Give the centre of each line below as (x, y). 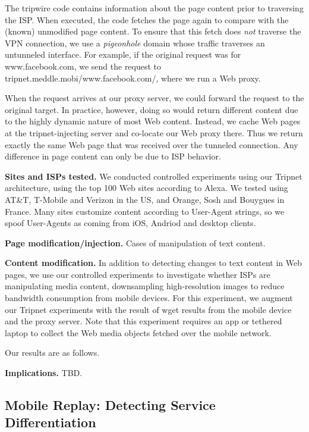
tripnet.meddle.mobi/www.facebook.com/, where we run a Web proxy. (133, 78)
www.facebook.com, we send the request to (83, 66)
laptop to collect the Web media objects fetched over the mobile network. (138, 332)
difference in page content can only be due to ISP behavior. (113, 156)
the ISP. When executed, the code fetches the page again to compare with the (147, 19)
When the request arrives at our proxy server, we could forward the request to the (154, 98)
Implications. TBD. (44, 373)
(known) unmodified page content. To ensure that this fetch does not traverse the (153, 31)
